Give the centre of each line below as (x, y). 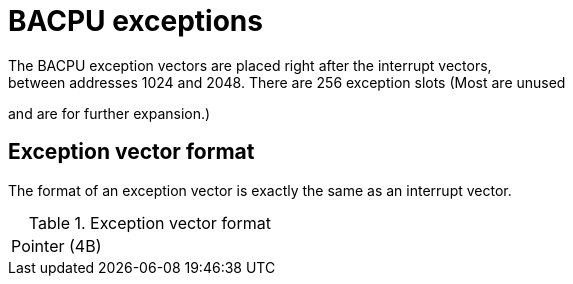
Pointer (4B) (56, 245)
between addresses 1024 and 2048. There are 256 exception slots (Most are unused (287, 82)
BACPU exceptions (135, 21)
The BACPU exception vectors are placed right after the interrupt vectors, (250, 65)
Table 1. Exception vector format (149, 222)
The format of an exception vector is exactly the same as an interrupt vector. (260, 190)
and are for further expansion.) (109, 113)
